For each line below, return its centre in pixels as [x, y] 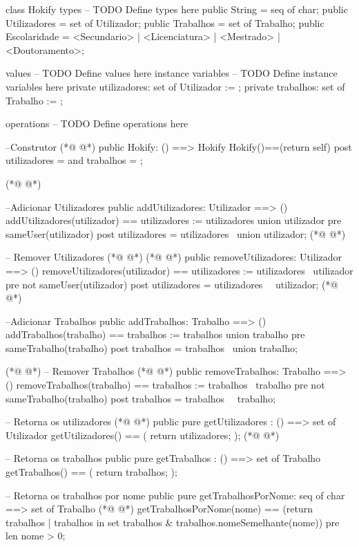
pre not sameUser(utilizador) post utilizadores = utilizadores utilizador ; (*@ [172, 284]
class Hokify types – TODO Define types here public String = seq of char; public [177, 9]
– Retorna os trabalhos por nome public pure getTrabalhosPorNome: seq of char [175, 495]
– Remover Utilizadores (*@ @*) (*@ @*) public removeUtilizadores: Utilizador [174, 257]
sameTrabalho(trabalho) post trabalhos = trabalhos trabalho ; [141, 398]
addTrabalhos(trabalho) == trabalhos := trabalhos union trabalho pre [155, 334]
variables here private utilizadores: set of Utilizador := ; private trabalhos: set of [175, 86]
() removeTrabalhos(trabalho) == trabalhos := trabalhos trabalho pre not [165, 385]
